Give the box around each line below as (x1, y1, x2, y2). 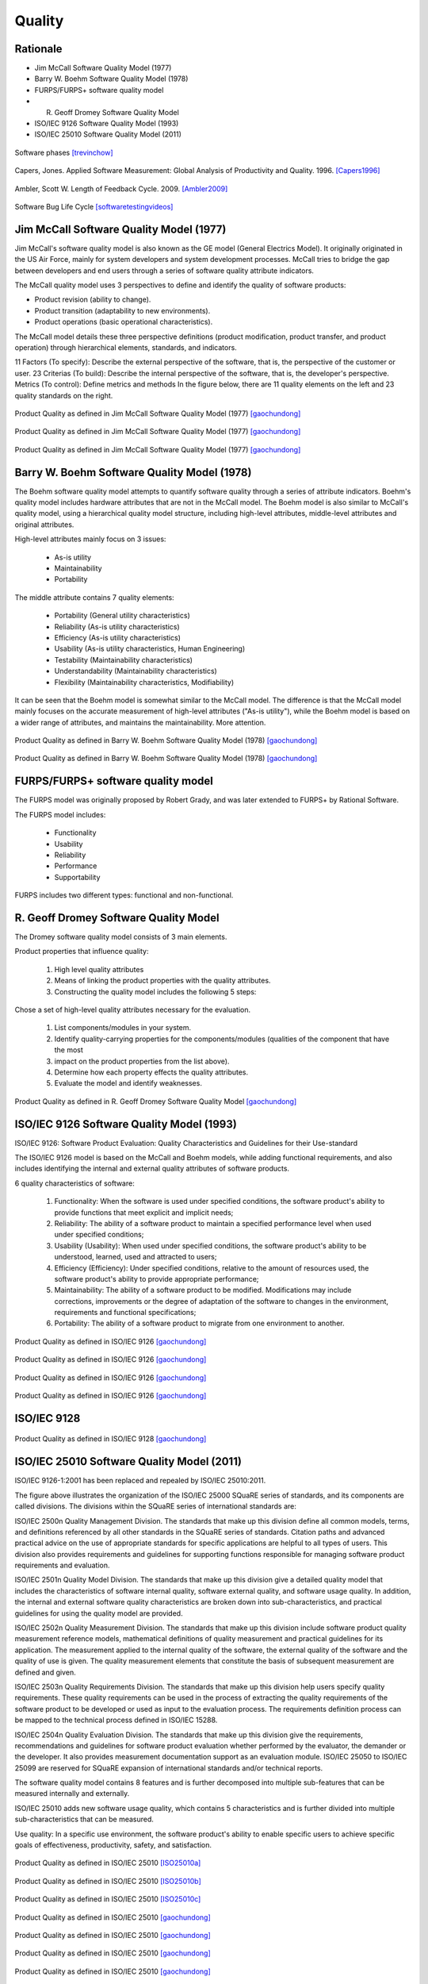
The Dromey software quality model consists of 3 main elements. (14, 932, 227, 941)
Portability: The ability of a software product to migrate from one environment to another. (54, 1318, 345, 1328)
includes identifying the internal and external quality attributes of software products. (14, 1163, 289, 1174)
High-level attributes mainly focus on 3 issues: (14, 534, 166, 544)
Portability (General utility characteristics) (54, 611, 190, 621)
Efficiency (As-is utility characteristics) (54, 632, 182, 642)
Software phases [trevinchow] (14, 148, 114, 157)
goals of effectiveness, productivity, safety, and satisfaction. (14, 1840, 212, 1850)
